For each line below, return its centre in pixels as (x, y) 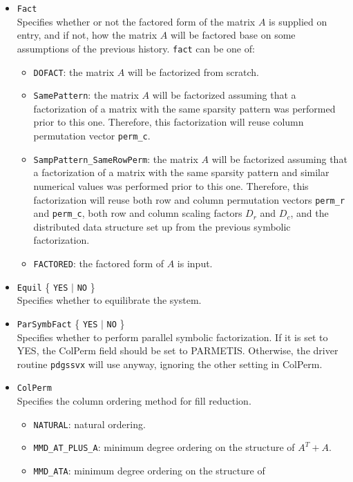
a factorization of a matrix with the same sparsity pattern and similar (181, 172)
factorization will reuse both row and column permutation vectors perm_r (189, 199)
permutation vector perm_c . (92, 135)
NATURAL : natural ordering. (89, 424)
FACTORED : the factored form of (99, 263)
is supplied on (298, 21)
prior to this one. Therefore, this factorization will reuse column (169, 122)
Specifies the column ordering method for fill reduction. (134, 401)
